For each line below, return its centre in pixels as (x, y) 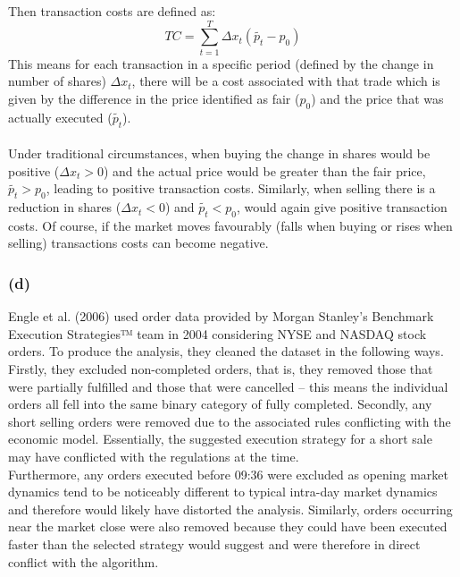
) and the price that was (377, 98)
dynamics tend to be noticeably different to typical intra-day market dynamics (223, 492)
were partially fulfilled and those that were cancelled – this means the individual (228, 386)
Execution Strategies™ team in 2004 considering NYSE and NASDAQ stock (217, 333)
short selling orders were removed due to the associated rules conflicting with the (230, 421)
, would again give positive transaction (342, 207)
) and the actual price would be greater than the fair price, (264, 170)
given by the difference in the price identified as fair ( (154, 98)
